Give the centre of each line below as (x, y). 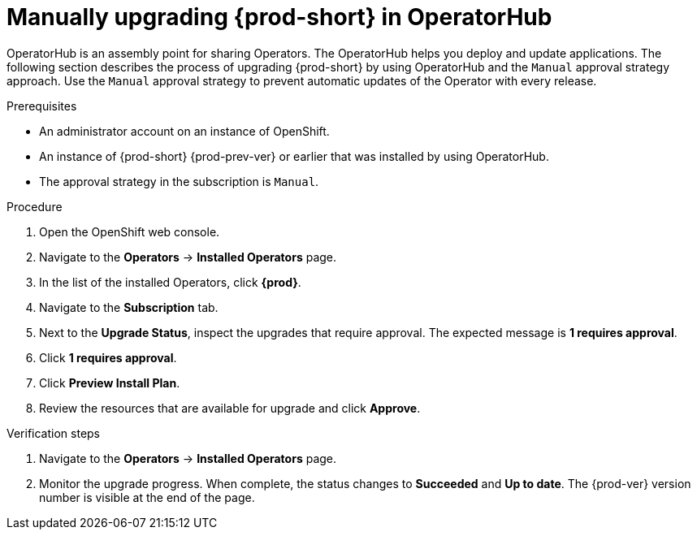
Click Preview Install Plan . (110, 383)
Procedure (35, 206)
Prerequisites (42, 106)
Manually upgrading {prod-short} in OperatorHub (279, 17)
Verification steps (54, 433)
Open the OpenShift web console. (130, 231)
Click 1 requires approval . (108, 357)
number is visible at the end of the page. (147, 497)
